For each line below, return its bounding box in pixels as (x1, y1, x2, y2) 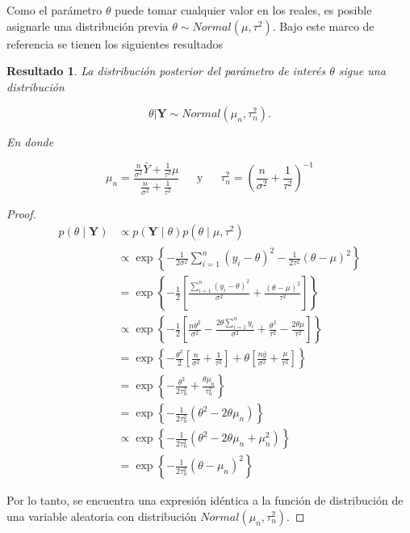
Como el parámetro (6, 2, 102, 18)
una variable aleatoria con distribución (6, 508, 197, 525)
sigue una (338, 62, 386, 79)
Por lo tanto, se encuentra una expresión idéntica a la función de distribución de (6, 492, 404, 509)
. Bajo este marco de (272, 17, 374, 34)
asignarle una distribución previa (6, 17, 169, 34)
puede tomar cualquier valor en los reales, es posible (115, 2, 372, 18)
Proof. (6, 205, 36, 222)
